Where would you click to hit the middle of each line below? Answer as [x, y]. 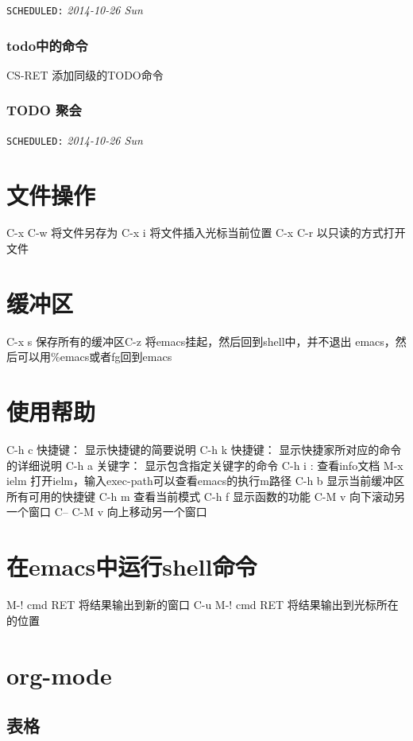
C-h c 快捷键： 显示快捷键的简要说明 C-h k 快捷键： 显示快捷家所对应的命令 [204, 450]
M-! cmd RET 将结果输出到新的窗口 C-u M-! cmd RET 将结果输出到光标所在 [203, 605]
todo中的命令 [47, 45]
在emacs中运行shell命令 [132, 566]
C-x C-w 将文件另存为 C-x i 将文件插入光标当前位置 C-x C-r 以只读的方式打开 [206, 233]
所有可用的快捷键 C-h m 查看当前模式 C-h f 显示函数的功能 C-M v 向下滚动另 [206, 496]
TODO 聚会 [44, 110]
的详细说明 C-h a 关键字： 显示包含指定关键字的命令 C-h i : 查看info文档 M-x [205, 465]
